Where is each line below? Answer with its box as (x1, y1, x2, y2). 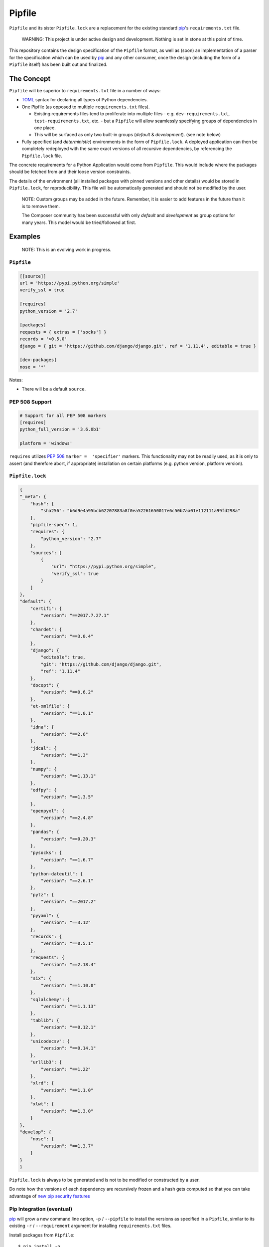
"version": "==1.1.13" (40, 1004, 97, 1009)
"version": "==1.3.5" (40, 794, 94, 800)
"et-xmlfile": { (30, 703, 70, 709)
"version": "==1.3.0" (40, 1108, 94, 1114)
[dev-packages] (19, 357, 57, 363)
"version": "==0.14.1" (40, 1045, 97, 1051)
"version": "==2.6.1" (40, 878, 94, 883)
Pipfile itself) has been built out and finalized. (9, 61, 108, 67)
